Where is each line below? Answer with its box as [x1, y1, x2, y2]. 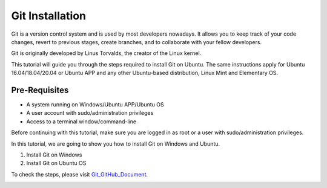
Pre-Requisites [11, 85, 69, 95]
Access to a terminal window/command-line [26, 118, 136, 125]
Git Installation [11, 9, 86, 22]
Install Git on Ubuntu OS [26, 160, 87, 167]
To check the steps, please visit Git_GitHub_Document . [11, 170, 148, 178]
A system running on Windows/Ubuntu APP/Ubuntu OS [26, 101, 164, 108]
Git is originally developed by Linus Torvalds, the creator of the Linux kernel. [11, 50, 202, 57]
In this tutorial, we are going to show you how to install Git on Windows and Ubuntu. [11, 140, 220, 147]
